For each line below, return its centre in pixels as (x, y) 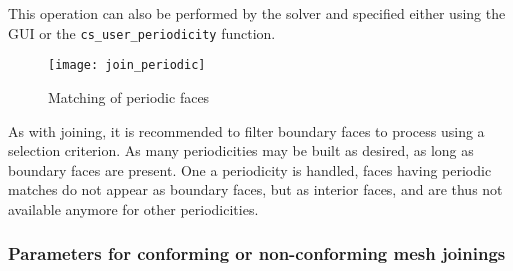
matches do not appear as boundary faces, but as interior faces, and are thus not (255, 189)
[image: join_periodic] (127, 65)
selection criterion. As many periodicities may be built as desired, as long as (241, 150)
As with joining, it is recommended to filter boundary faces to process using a (246, 130)
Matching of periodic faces (129, 96)
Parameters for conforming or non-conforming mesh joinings (257, 253)
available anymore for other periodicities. (133, 208)
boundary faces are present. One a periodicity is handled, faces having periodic (250, 169)
